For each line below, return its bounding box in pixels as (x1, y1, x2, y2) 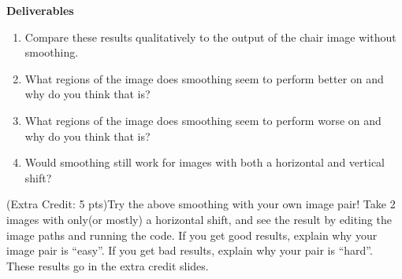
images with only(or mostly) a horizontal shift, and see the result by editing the (6, 211, 392, 227)
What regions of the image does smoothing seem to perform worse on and (24, 112, 382, 128)
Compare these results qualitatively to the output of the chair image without (24, 28, 396, 45)
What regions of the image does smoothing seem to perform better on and (24, 70, 384, 86)
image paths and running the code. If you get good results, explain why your (6, 226, 378, 243)
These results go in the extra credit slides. (6, 257, 209, 273)
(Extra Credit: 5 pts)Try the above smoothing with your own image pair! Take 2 (6, 196, 396, 212)
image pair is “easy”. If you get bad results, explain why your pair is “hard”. (6, 242, 373, 259)
